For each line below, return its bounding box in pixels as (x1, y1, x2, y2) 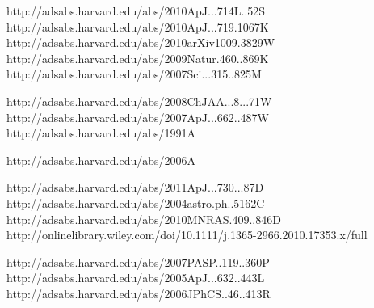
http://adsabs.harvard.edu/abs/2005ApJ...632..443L (6, 269, 265, 286)
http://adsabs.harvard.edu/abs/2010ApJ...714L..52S (6, 2, 266, 19)
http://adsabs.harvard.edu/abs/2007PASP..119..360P (6, 253, 270, 270)
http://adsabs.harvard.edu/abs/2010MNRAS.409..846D (6, 210, 281, 227)
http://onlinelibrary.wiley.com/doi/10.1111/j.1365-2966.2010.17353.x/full (6, 226, 368, 243)
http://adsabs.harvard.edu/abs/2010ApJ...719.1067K (6, 18, 269, 35)
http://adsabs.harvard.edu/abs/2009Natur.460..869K (6, 49, 269, 66)
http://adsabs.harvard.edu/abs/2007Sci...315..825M (6, 65, 262, 82)
